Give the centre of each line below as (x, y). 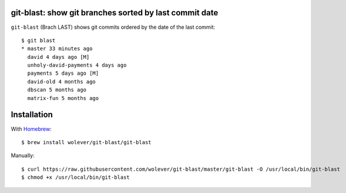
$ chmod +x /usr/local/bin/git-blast (76, 177)
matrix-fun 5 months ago (63, 98)
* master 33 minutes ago (57, 49)
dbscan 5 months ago (57, 90)
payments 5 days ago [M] (63, 73)
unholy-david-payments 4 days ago (77, 65)
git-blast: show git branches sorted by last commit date (115, 13)
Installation (32, 115)
